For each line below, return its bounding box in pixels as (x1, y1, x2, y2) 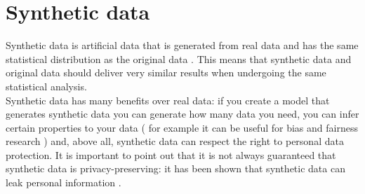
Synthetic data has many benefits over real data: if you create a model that (6, 92, 330, 107)
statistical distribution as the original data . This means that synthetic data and (6, 51, 352, 66)
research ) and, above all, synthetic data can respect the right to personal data (6, 134, 344, 148)
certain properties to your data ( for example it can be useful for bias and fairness (6, 120, 358, 134)
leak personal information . (6, 175, 121, 190)
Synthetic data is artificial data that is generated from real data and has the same (6, 38, 359, 53)
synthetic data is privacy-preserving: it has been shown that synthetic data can (6, 161, 345, 176)
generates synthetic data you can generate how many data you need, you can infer (6, 106, 359, 121)
